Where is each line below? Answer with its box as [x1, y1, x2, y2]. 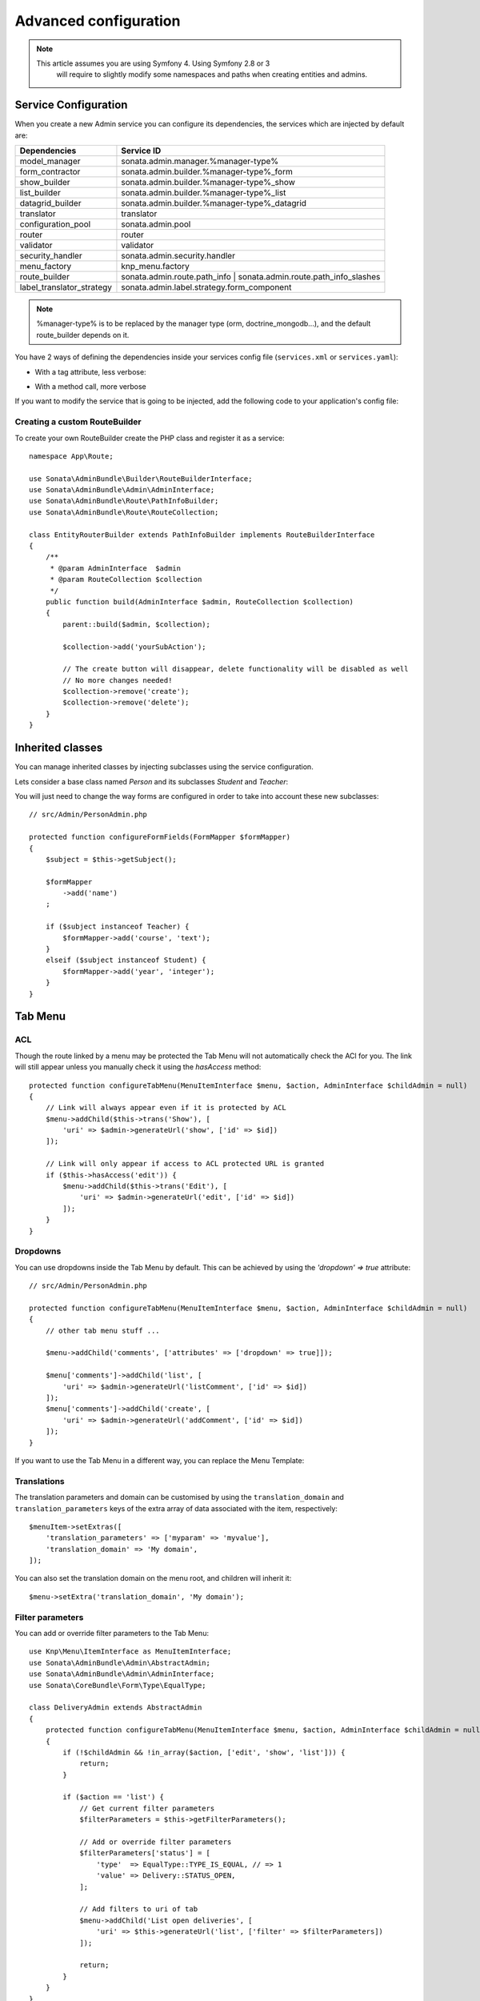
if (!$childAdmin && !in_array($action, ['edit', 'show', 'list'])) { [62, 1747, 346, 1757]
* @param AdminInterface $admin [50, 563, 182, 572]
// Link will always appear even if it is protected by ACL [45, 1103, 287, 1113]
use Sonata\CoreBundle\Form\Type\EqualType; [29, 1681, 207, 1690]
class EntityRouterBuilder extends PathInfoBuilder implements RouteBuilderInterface [29, 530, 375, 539]
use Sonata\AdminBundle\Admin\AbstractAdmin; [29, 1658, 211, 1667]
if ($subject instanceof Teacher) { [45, 922, 190, 932]
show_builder [19, 177, 71, 188]
